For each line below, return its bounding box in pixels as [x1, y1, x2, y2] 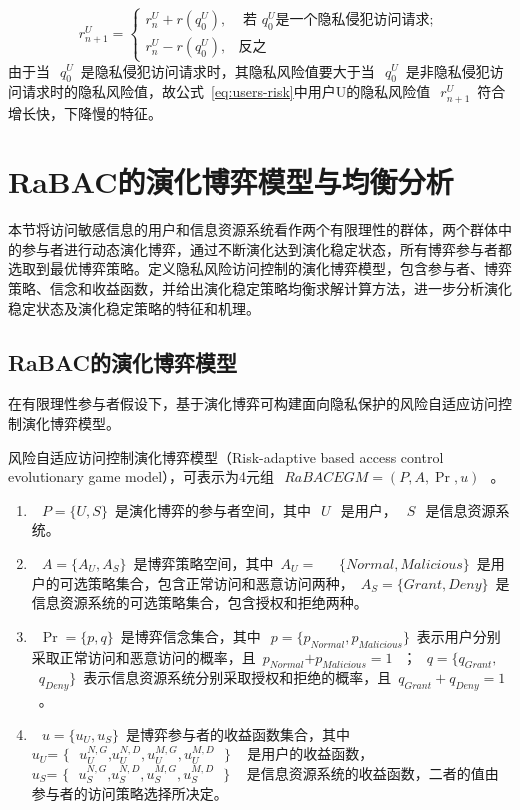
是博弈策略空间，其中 [133, 552, 274, 573]
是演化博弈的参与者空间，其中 [114, 499, 311, 520]
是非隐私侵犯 [405, 60, 490, 81]
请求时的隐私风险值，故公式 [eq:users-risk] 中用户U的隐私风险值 [21, 81, 431, 102]
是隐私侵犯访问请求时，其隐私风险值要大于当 [80, 60, 375, 81]
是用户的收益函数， [247, 743, 374, 764]
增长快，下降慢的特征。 [8, 102, 162, 123]
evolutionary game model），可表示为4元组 [8, 466, 275, 487]
